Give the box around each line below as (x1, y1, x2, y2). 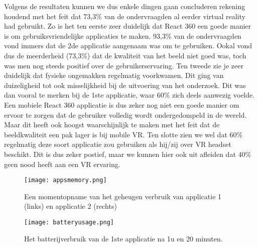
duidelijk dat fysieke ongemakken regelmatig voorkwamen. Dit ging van (4, 70, 224, 80)
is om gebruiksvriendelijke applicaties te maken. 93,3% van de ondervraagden (4, 30, 241, 41)
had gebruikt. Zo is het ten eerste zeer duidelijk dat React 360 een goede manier (4, 21, 251, 31)
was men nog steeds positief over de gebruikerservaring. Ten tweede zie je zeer (4, 60, 243, 70)
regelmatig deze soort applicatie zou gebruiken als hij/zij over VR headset (4, 139, 231, 149)
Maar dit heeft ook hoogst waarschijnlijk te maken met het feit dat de (4, 119, 220, 130)
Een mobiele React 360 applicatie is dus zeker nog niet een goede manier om (4, 99, 239, 110)
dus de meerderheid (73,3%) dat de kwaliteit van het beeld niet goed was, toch (4, 50, 246, 60)
